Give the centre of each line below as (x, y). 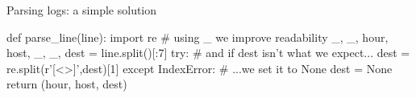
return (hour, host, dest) (67, 84)
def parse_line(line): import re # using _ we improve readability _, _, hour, (198, 37)
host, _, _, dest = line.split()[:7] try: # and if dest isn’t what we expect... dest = (208, 53)
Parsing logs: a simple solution (82, 10)
